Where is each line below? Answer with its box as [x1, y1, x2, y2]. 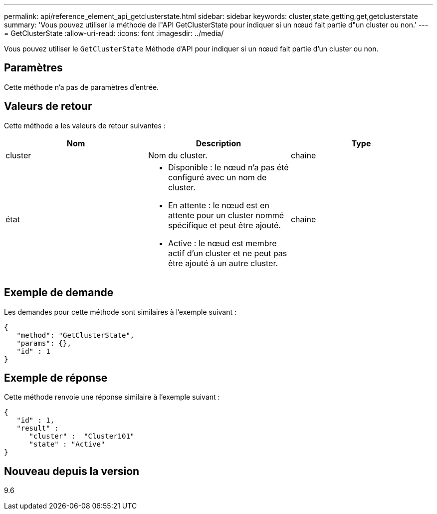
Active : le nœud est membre [168, 238, 277, 248]
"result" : [16, 424, 59, 433]
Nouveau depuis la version [4, 465, 140, 478]
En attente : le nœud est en [168, 200, 269, 210]
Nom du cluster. [148, 150, 208, 160]
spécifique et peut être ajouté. [168, 220, 281, 230]
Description [196, 138, 241, 148]
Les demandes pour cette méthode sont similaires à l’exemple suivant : [4, 307, 237, 316]
